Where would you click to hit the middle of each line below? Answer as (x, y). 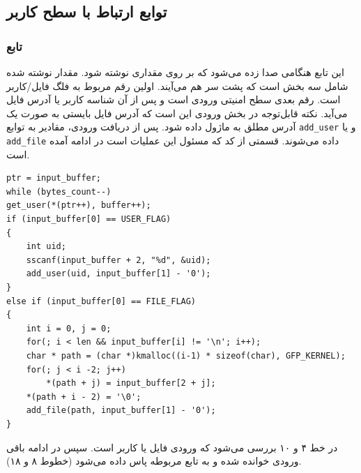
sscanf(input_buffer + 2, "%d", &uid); (118, 260)
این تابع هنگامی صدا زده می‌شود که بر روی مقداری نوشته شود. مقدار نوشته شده (175, 72)
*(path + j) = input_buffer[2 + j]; (131, 383)
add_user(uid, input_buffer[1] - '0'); (118, 274)
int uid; (46, 247)
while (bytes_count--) (59, 192)
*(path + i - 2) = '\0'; (84, 397)
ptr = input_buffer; (54, 178)
